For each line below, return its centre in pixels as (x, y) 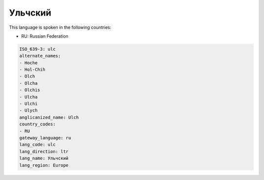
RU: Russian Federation (45, 36)
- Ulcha (28, 97)
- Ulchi (28, 104)
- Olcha (28, 83)
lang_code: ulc (37, 145)
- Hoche (28, 63)
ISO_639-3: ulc (37, 49)
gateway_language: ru (45, 138)
